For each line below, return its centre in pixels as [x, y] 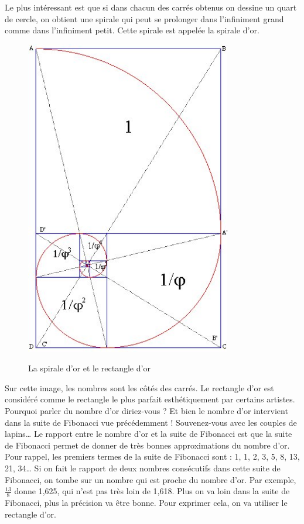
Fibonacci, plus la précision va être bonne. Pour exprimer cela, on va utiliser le [146, 502]
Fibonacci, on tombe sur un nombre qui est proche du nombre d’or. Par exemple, [151, 479]
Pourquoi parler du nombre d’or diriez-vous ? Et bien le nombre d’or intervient [146, 410]
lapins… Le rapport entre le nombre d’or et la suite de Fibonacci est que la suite [148, 434]
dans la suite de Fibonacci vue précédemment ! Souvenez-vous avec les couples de [151, 422]
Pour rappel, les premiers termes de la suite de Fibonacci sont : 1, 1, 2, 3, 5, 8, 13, [152, 456]
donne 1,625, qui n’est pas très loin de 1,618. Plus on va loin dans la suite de [152, 491]
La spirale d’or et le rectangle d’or [89, 368]
